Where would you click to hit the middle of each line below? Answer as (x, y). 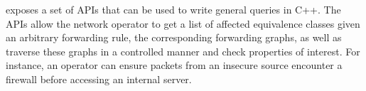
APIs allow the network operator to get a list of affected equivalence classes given (183, 23)
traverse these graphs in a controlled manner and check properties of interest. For (183, 51)
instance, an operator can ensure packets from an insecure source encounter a (174, 65)
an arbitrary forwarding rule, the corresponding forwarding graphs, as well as (174, 37)
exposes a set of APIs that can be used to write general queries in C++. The (173, 9)
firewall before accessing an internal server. (99, 79)
